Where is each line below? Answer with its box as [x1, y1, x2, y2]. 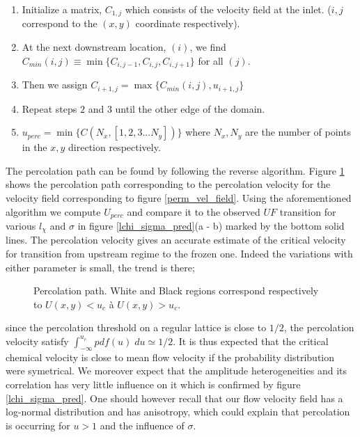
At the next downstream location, [22, 40, 166, 54]
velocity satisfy [6, 333, 69, 348]
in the [22, 140, 47, 154]
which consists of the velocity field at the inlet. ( [125, 2, 331, 16]
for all [198, 53, 224, 67]
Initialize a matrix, [22, 2, 102, 16]
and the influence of [100, 418, 185, 432]
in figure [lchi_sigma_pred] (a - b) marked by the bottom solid [77, 218, 345, 232]
